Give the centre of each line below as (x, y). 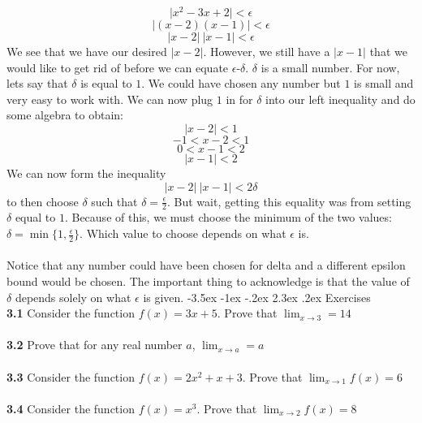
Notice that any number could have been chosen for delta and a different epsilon (206, 265)
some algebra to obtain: (65, 115)
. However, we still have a (267, 52)
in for (239, 99)
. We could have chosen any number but (241, 83)
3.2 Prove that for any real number (95, 345)
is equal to (106, 83)
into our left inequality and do (340, 99)
